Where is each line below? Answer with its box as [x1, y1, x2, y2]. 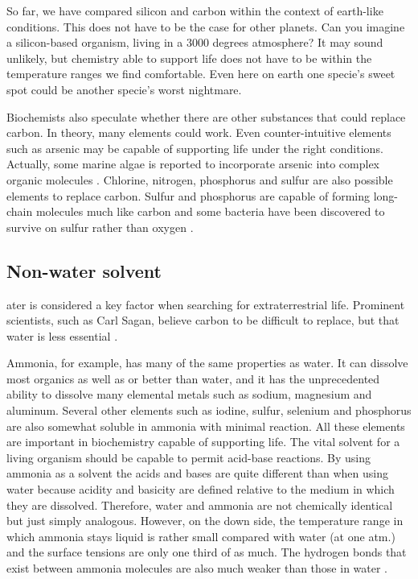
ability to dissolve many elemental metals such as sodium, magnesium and [6, 386, 372, 403]
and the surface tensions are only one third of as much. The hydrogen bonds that [6, 544, 407, 560]
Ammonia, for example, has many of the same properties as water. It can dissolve [6, 354, 408, 371]
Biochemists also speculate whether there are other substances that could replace [6, 108, 406, 125]
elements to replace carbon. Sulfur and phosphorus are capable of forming [6, 187, 371, 204]
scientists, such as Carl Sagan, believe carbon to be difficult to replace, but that [6, 312, 400, 329]
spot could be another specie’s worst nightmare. [6, 81, 242, 97]
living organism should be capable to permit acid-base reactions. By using [6, 449, 371, 465]
